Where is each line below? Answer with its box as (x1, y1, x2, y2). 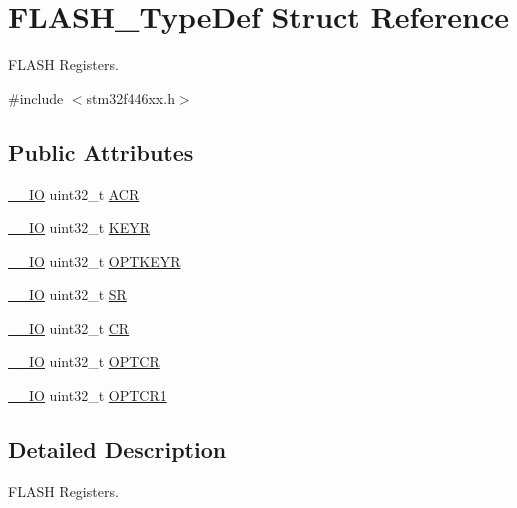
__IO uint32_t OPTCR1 (8, 385, 167, 406)
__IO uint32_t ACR (8, 183, 140, 204)
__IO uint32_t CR (8, 317, 130, 338)
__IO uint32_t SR (8, 284, 127, 305)
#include (8, 87, 64, 108)
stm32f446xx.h (86, 87, 175, 108)
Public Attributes (8, 136, 194, 167)
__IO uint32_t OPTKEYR (8, 250, 181, 271)
